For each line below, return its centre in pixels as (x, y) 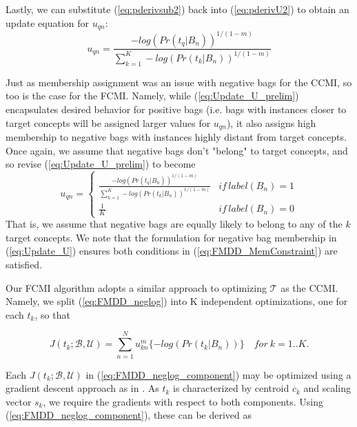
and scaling (327, 388)
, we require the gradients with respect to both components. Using (183, 401)
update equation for (48, 22)
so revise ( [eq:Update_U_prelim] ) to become (101, 164)
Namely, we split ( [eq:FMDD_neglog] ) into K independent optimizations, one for (177, 301)
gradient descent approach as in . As (82, 388)
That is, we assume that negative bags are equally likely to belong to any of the (174, 224)
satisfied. (24, 265)
